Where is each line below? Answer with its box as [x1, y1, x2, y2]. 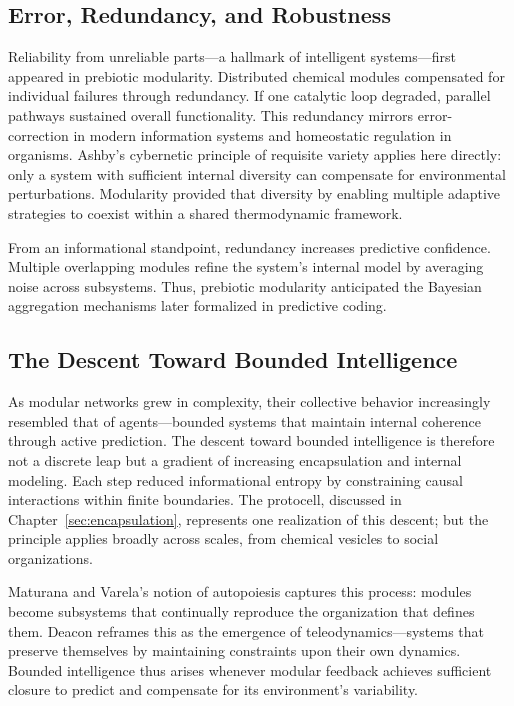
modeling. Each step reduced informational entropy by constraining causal [8, 469, 463, 490]
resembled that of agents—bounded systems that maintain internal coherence [8, 410, 481, 431]
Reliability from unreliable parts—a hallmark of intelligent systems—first [8, 46, 457, 67]
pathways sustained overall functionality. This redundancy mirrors [8, 104, 414, 125]
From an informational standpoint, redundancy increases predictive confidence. [8, 236, 491, 257]
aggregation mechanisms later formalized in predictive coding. [8, 295, 387, 316]
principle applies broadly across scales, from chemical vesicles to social [8, 528, 439, 549]
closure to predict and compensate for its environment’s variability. [8, 679, 419, 700]
